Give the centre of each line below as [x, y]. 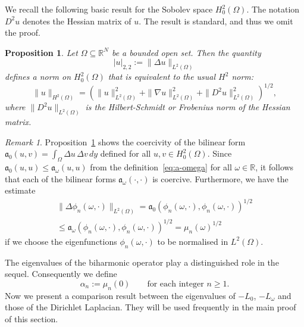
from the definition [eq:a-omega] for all [161, 167]
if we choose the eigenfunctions [61, 241]
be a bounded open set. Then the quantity [186, 52]
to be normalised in [193, 241]
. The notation [273, 9]
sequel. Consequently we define [61, 274]
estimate [20, 190]
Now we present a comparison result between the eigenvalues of [120, 295]
